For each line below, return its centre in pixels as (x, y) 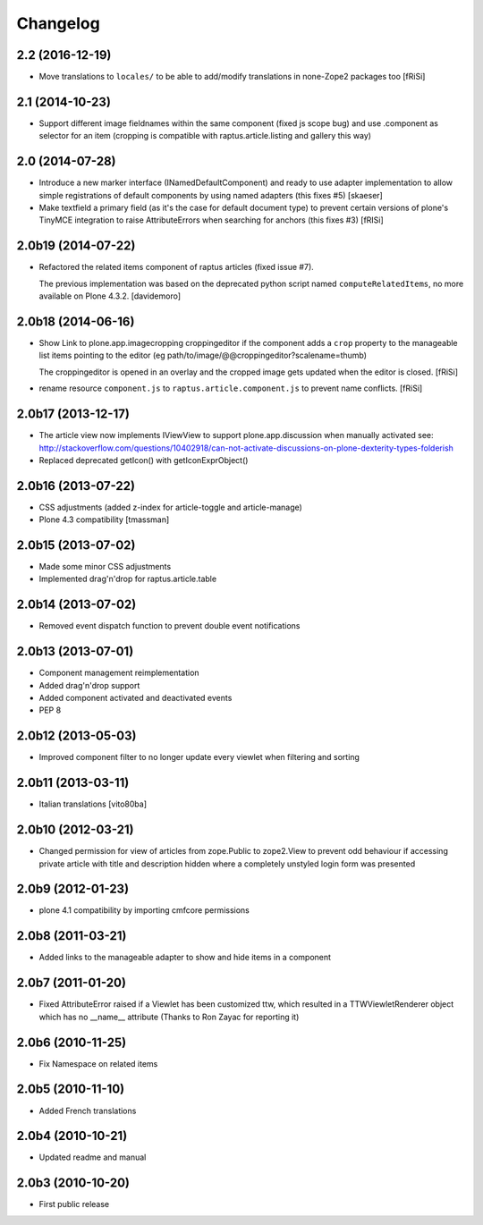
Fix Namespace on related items (98, 1063)
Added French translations (88, 1111)
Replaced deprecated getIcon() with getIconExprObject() (144, 460)
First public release (74, 1204)
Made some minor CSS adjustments (105, 567)
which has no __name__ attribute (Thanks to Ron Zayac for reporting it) (169, 1017)
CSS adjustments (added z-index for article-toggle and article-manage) (171, 507)
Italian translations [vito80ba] (93, 804)
